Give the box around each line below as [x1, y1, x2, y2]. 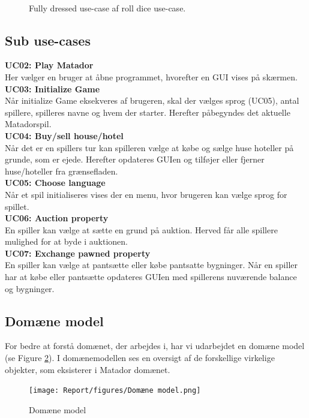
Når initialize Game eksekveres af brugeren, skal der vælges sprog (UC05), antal [5, 94, 299, 107]
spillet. [5, 200, 29, 212]
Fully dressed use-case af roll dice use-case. [29, 1, 186, 14]
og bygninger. [5, 282, 55, 294]
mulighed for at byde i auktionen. [5, 235, 128, 248]
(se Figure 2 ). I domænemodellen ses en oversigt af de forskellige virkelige [5, 351, 275, 364]
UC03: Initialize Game [5, 82, 100, 95]
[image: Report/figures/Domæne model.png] [29, 386, 201, 395]
